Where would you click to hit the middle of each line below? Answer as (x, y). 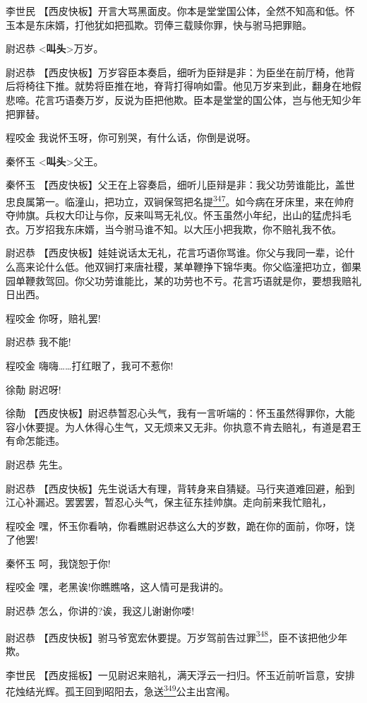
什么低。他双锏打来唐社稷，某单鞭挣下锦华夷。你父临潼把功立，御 (198, 266)
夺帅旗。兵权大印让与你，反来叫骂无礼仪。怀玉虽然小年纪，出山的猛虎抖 (174, 215)
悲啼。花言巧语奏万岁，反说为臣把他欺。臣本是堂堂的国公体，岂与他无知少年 (183, 99)
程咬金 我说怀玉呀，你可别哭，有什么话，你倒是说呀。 (131, 137)
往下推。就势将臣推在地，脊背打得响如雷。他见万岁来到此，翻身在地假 (198, 86)
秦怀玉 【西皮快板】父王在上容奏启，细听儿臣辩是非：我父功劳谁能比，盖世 (180, 185)
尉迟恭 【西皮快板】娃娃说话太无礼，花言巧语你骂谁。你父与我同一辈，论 (175, 253)
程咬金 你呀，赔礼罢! (53, 318)
